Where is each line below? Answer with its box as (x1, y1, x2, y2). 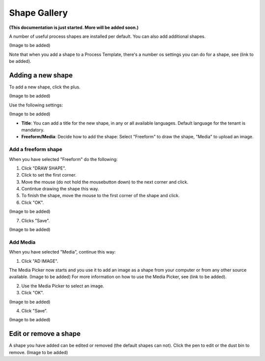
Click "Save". (21, 308, 48, 313)
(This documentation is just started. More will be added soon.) (9, 25, 139, 30)
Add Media (9, 238, 36, 245)
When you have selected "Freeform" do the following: (9, 156, 118, 162)
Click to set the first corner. (21, 172, 77, 178)
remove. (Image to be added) (9, 349, 68, 355)
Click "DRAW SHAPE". (21, 165, 66, 171)
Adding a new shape (9, 71, 73, 79)
